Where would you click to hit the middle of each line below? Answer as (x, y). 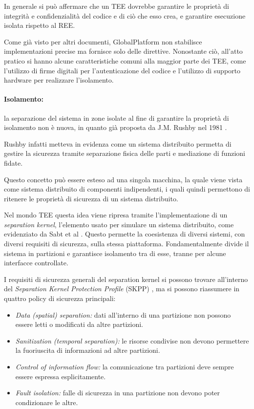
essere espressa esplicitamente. (61, 376)
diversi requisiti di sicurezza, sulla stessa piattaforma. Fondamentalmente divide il (127, 244)
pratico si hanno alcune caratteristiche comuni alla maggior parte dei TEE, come (125, 60)
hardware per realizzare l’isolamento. (59, 80)
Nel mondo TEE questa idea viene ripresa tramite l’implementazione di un (116, 215)
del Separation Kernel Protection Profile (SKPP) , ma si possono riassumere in (122, 289)
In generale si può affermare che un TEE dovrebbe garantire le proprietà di (116, 6)
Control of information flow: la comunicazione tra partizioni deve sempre (125, 367)
